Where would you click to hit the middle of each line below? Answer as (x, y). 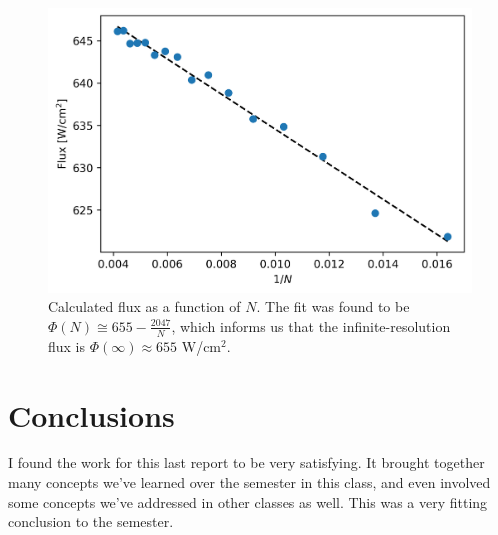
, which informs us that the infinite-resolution (311, 325)
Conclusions (91, 414)
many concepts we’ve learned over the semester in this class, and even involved (249, 482)
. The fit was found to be (333, 306)
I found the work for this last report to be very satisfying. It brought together (246, 462)
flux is (67, 345)
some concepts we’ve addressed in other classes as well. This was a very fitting (248, 501)
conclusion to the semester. (91, 521)
